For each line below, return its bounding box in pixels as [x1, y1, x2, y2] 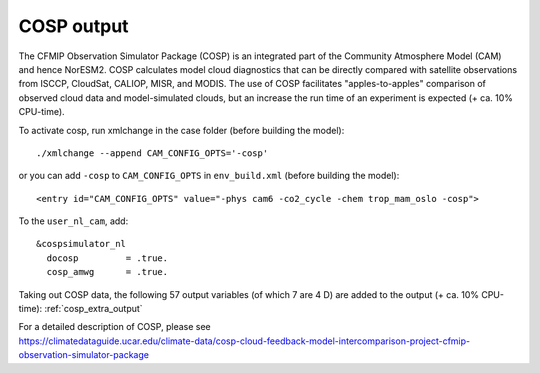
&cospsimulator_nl [36, 238, 127, 250]
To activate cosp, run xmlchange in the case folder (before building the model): [18, 124, 345, 136]
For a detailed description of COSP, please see [18, 321, 211, 333]
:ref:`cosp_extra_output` [44, 303, 144, 315]
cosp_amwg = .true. [46, 266, 169, 278]
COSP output [18, 15, 129, 37]
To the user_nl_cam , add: [18, 215, 129, 227]
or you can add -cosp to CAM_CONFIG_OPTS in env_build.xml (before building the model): [18, 170, 400, 182]
